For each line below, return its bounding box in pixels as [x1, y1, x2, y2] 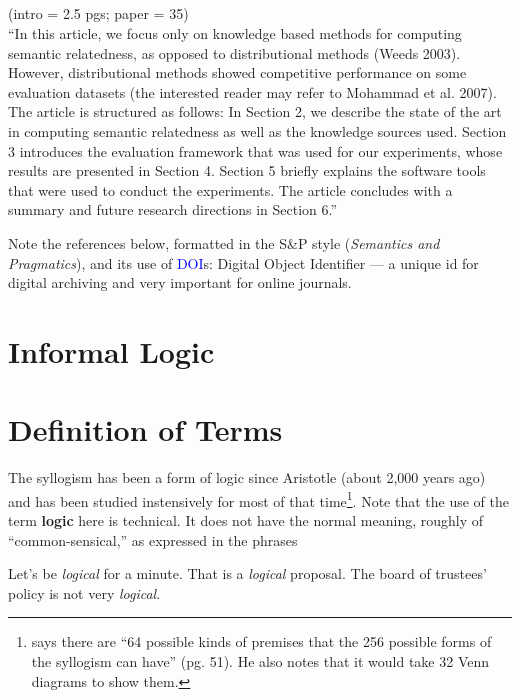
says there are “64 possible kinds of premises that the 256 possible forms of [31, 631, 492, 652]
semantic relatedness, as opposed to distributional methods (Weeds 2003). [8, 42, 461, 63]
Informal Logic [8, 330, 215, 371]
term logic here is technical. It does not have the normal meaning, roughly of [8, 510, 484, 531]
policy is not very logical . [8, 582, 161, 603]
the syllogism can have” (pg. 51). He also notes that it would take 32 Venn [31, 651, 490, 672]
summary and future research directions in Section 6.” [8, 199, 338, 220]
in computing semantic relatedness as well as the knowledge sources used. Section [8, 120, 507, 141]
